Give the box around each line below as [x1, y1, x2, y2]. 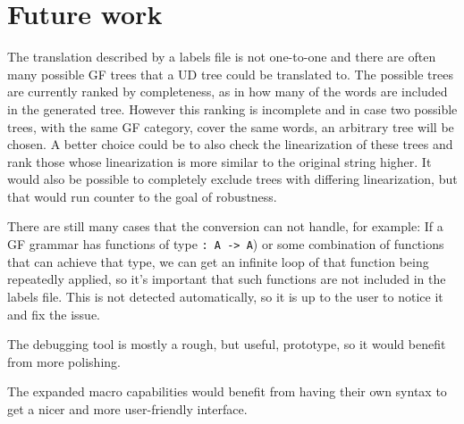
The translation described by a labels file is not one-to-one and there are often [7, 47, 436, 66]
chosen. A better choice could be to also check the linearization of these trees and [7, 135, 453, 154]
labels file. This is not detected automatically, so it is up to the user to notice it [7, 287, 443, 305]
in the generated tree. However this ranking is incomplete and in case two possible [7, 99, 458, 118]
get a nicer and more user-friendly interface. [7, 399, 248, 418]
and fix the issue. [7, 304, 100, 323]
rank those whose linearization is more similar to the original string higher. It [7, 152, 432, 170]
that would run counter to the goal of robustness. [7, 187, 277, 205]
